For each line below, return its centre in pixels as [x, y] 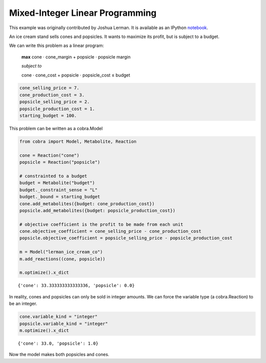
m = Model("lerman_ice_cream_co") [61, 252]
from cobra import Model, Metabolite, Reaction [78, 142]
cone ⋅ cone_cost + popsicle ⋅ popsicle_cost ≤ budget [76, 75]
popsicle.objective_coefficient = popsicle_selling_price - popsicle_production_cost [126, 238]
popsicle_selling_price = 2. [55, 102]
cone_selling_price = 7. [50, 88]
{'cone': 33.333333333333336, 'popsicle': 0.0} [76, 286]
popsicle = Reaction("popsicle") [60, 162]
